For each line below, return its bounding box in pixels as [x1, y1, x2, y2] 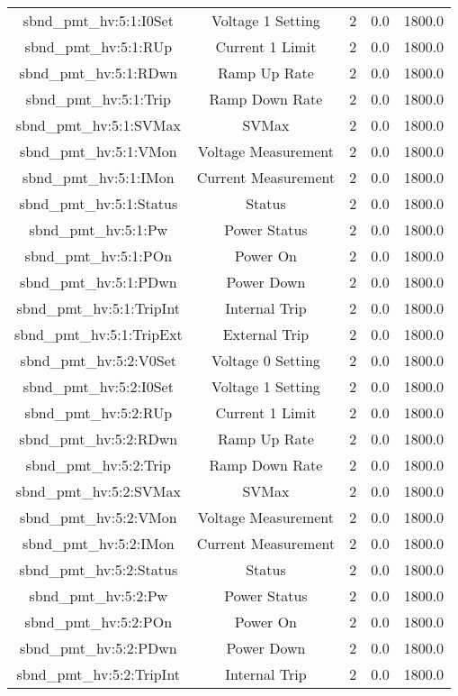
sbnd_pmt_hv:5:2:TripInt [16, 664, 181, 684]
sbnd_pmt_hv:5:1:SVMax [15, 114, 181, 135]
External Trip [222, 324, 310, 344]
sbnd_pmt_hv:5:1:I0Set [22, 10, 174, 31]
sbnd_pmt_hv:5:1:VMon [19, 141, 177, 161]
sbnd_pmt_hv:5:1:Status [19, 193, 178, 214]
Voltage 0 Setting [211, 350, 320, 371]
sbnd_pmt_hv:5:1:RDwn [19, 62, 178, 83]
